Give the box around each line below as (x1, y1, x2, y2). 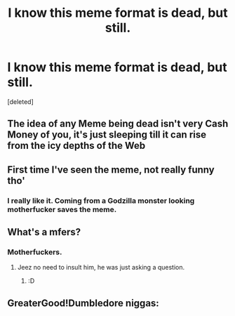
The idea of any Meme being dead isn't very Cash (7, 118, 229, 130)
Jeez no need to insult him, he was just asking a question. (17, 263, 184, 272)
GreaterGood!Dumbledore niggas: (7, 297, 159, 309)
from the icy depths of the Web (7, 140, 146, 152)
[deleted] (7, 97, 34, 106)
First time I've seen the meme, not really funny (7, 164, 215, 176)
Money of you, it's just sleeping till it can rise (7, 129, 207, 141)
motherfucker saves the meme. (7, 204, 117, 214)
